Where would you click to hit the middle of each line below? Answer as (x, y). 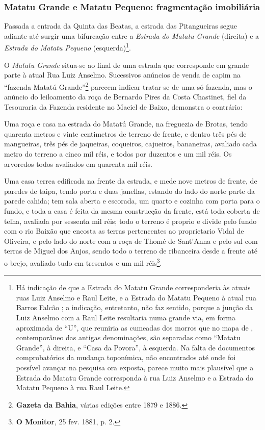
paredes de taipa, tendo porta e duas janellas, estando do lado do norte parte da (130, 191)
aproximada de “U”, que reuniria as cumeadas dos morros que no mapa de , (135, 327)
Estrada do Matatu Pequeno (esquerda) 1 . (68, 47)
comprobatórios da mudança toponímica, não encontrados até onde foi (126, 357)
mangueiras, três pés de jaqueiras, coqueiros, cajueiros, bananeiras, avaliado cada (130, 144)
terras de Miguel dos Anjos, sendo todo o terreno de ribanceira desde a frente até (131, 251)
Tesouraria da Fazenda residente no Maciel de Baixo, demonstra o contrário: (123, 106)
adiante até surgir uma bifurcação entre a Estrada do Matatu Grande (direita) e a (132, 35)
